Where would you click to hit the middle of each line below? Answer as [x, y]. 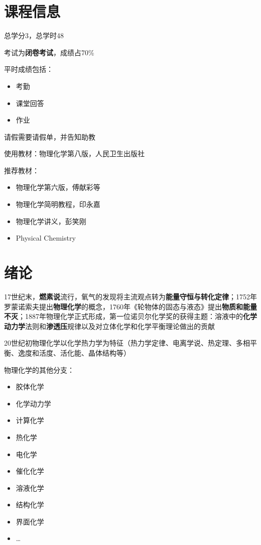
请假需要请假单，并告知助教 [50, 136]
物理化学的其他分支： [39, 369]
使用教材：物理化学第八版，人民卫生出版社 [74, 153]
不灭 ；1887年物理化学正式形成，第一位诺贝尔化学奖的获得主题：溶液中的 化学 [130, 316]
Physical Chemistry [46, 238]
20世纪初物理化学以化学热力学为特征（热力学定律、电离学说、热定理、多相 [127, 343]
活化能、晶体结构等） [95, 352]
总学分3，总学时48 [34, 35]
